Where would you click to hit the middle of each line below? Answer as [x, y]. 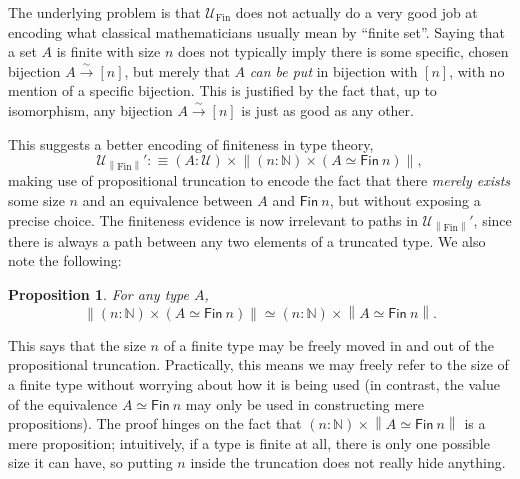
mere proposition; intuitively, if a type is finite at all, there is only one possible [249, 442]
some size [36, 199]
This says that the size [77, 344]
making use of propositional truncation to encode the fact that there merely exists [259, 180]
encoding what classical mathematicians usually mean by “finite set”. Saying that [256, 31]
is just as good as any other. [327, 109]
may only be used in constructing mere [305, 403]
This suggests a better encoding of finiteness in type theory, [191, 143]
